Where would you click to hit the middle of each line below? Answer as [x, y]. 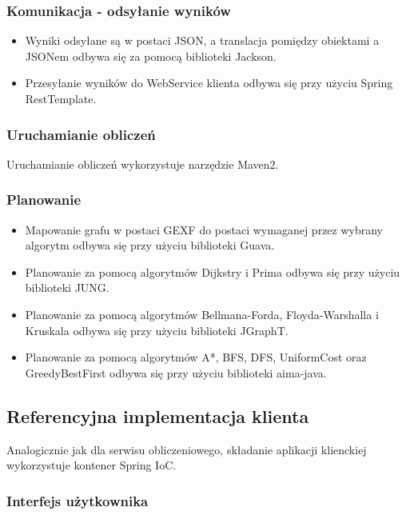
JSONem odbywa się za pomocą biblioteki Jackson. [151, 56]
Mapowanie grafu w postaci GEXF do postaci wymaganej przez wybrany [204, 229]
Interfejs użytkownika [78, 500]
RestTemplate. [61, 98]
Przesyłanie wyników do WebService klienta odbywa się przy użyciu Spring [209, 83]
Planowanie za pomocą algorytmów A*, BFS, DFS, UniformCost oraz [196, 357]
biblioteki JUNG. [67, 287]
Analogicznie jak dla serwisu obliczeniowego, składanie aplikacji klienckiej [187, 449]
